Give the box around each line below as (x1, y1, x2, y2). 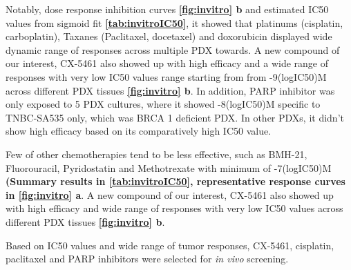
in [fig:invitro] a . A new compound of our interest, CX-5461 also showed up (6, 187, 334, 202)
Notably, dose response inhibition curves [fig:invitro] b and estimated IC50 (6, 2, 329, 16)
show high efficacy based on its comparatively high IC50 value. (6, 124, 272, 138)
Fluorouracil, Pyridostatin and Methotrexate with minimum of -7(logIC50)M (6, 160, 332, 175)
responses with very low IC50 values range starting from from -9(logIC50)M (6, 69, 327, 84)
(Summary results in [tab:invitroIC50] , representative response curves (6, 174, 345, 189)
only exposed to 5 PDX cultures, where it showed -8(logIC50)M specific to (6, 97, 321, 111)
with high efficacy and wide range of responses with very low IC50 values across (6, 201, 343, 215)
